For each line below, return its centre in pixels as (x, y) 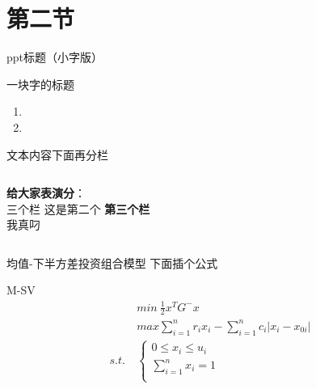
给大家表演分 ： (46, 193)
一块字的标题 (40, 84)
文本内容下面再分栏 (57, 154)
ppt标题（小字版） (55, 57)
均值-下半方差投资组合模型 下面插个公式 (112, 262)
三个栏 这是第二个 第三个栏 (78, 208)
